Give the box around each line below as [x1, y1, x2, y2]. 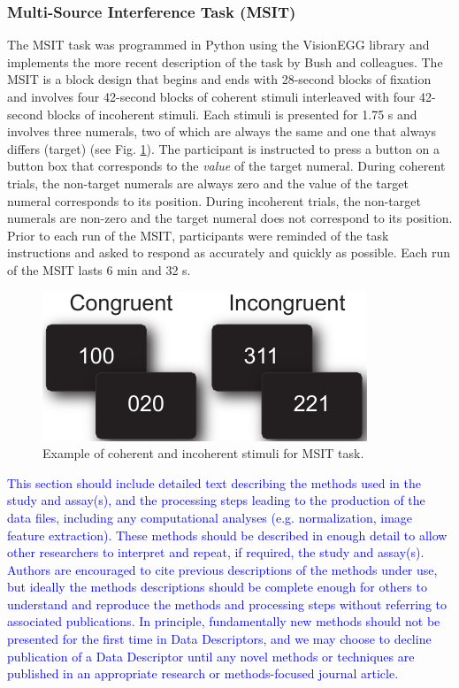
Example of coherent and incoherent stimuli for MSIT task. [42, 444, 364, 462]
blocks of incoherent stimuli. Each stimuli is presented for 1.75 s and [47, 104, 417, 123]
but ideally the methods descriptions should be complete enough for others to [7, 577, 427, 596]
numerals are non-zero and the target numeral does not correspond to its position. [7, 209, 453, 227]
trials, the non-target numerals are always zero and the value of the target [7, 173, 409, 192]
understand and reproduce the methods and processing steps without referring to [7, 594, 447, 613]
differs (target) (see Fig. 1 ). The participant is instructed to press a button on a [7, 139, 440, 157]
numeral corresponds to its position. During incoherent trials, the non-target [7, 191, 421, 210]
